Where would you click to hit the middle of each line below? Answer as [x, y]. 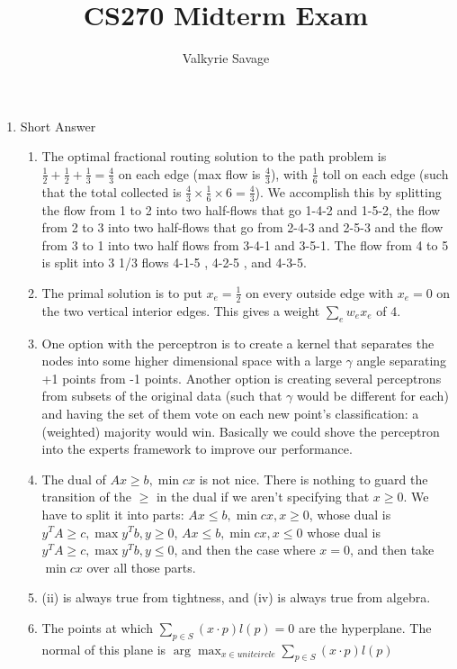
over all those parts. [141, 567]
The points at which [97, 627]
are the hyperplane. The [365, 627]
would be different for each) [372, 396]
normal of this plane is [104, 649]
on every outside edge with [320, 292]
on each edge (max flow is [189, 173]
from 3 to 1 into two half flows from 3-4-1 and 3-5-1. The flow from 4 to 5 [245, 244]
